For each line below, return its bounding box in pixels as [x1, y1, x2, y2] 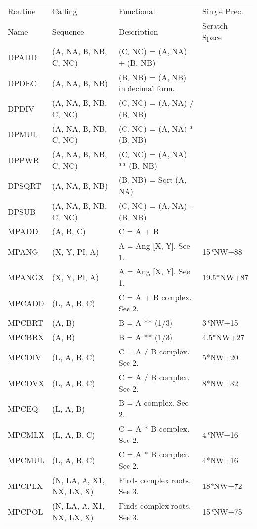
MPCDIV [8, 351, 42, 363]
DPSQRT [8, 179, 41, 191]
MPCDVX [8, 377, 44, 389]
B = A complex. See [118, 397, 189, 408]
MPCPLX [8, 480, 43, 491]
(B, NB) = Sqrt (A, [118, 174, 187, 185]
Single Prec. [202, 5, 243, 17]
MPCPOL [8, 505, 43, 517]
